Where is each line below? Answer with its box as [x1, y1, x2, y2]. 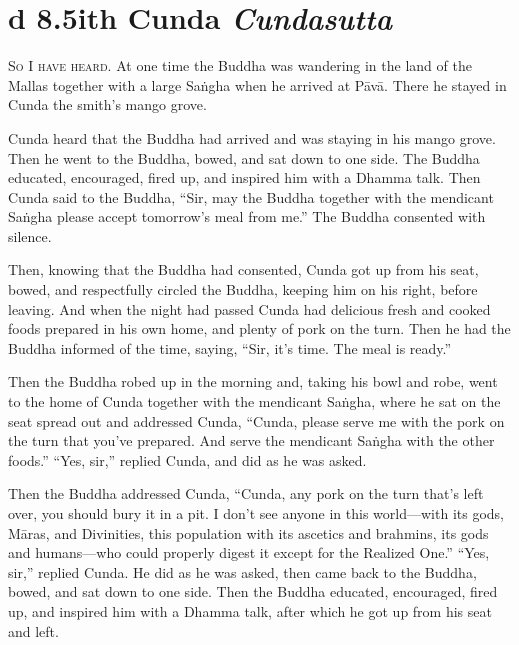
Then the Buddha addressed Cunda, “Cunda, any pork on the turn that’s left [8, 483, 484, 504]
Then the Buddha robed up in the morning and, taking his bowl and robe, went [8, 371, 498, 392]
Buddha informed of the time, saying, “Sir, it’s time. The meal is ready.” [8, 337, 452, 358]
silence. [8, 225, 52, 246]
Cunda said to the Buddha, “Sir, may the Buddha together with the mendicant [8, 186, 494, 207]
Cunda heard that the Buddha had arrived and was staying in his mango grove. [8, 127, 496, 148]
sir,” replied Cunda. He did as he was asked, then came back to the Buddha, [8, 561, 477, 582]
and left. [8, 620, 59, 641]
